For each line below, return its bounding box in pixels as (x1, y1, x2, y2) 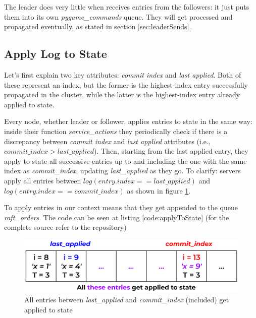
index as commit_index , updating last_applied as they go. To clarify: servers (4, 165, 241, 176)
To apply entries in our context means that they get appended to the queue (4, 202, 238, 213)
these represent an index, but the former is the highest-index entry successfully (4, 79, 248, 90)
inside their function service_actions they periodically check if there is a (4, 125, 228, 136)
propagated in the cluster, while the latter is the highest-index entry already (4, 89, 240, 100)
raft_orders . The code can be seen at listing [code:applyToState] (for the (4, 212, 229, 222)
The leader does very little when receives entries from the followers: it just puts (4, 2, 249, 12)
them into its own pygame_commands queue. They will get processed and (4, 11, 233, 22)
